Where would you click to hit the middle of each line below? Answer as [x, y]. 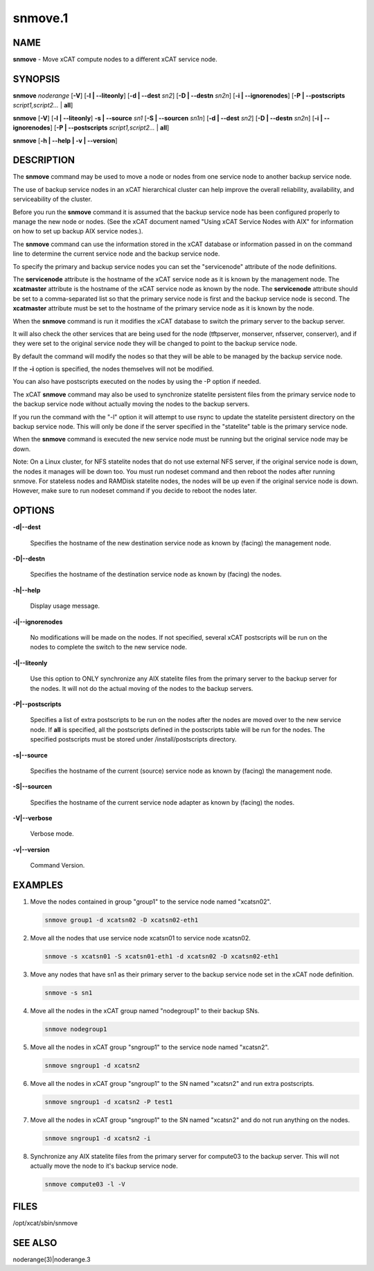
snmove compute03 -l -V [85, 1184]
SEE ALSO [35, 1243]
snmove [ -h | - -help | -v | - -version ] [65, 140]
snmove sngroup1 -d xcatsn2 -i [98, 1138]
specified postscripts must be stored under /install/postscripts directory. [133, 739]
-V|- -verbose [33, 818]
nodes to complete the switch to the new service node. [108, 647]
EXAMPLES [38, 885]
